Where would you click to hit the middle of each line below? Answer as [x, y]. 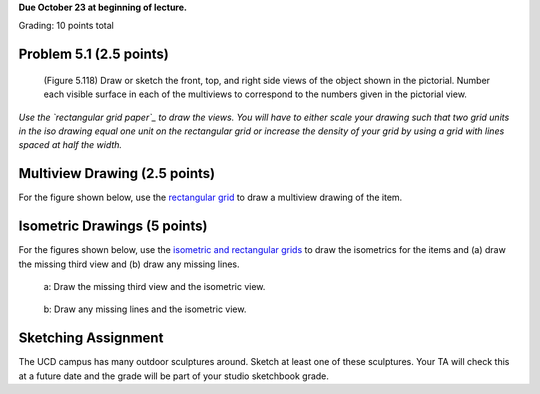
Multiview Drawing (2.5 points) [116, 173]
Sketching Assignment [91, 338]
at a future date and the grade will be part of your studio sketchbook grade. [174, 376]
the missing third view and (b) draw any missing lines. [129, 264]
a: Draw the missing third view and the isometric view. [154, 286]
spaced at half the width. [70, 145]
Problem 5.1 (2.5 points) [93, 54]
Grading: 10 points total [66, 26]
